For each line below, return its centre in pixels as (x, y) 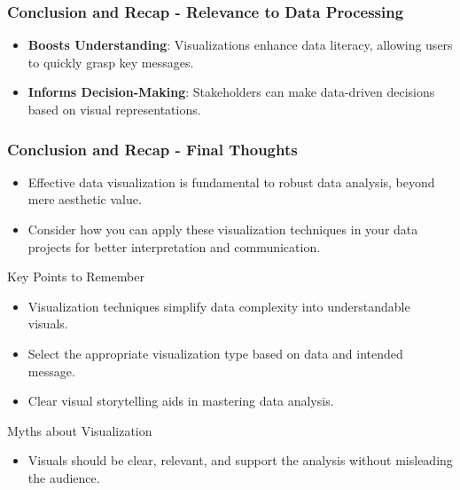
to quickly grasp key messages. (111, 62)
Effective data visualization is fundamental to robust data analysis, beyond (231, 182)
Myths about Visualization (80, 430)
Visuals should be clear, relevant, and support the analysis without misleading (240, 460)
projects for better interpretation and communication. (174, 246)
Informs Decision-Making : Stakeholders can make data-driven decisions (231, 92)
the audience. (64, 477)
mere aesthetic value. (85, 199)
